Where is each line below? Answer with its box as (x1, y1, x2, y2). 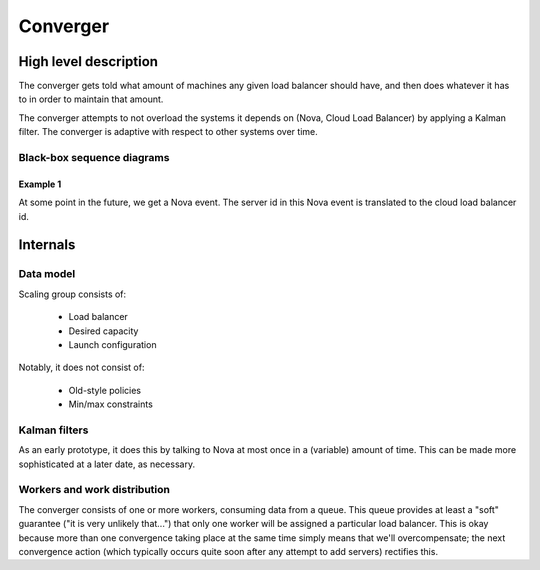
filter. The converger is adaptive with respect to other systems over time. (18, 126, 319, 138)
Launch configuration (68, 338, 157, 350)
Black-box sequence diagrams (18, 151, 170, 164)
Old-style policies (68, 384, 142, 396)
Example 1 (18, 178, 62, 190)
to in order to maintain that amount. (18, 93, 164, 105)
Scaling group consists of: (18, 288, 127, 300)
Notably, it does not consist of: (18, 361, 145, 374)
